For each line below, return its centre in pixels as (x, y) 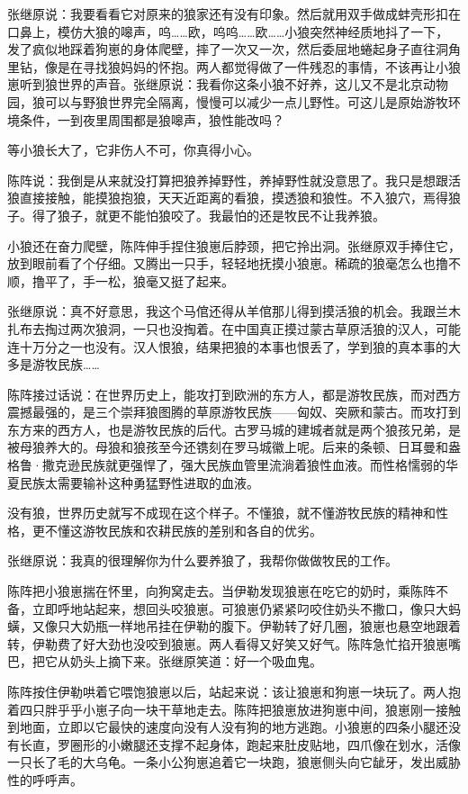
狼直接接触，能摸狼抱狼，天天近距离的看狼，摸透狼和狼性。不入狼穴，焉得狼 (234, 198)
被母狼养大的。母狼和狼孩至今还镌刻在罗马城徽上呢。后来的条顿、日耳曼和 (228, 447)
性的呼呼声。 (45, 779)
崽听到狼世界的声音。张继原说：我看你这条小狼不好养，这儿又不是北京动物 (228, 84)
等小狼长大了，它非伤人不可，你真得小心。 (133, 150)
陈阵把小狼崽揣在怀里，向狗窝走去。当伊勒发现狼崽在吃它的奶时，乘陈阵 (221, 591)
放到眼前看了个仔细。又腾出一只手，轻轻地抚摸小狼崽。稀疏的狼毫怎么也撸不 (234, 263)
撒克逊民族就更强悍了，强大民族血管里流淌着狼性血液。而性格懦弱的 (243, 465)
